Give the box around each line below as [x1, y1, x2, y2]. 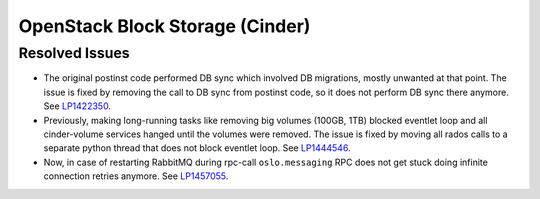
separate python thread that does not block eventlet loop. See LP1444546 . [43, 142, 351, 154]
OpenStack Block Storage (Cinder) [18, 15, 311, 37]
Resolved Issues [18, 44, 130, 62]
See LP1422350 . [43, 100, 112, 112]
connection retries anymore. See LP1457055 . [43, 170, 229, 182]
